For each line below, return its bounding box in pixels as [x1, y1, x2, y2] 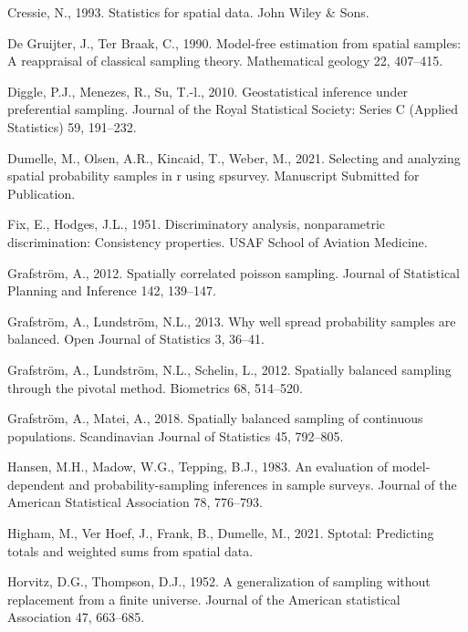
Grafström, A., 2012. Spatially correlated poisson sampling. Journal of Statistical [7, 263, 460, 282]
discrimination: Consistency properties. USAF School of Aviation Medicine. [7, 232, 428, 251]
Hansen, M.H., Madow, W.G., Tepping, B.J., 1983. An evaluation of [7, 457, 389, 476]
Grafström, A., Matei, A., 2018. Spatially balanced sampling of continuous [7, 409, 423, 428]
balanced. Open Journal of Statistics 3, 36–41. [7, 329, 265, 348]
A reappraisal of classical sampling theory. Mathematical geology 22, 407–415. [7, 51, 443, 70]
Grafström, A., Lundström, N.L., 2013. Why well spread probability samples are [7, 311, 456, 330]
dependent [7, 474, 66, 493]
